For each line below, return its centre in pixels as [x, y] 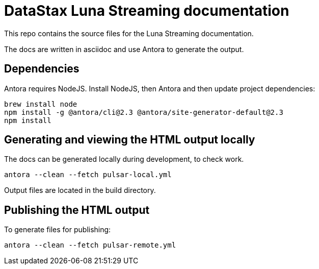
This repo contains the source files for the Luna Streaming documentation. [129, 33]
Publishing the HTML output [77, 210]
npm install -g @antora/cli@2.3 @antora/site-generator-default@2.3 [144, 112]
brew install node [41, 104]
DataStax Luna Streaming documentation [147, 11]
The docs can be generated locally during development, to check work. [124, 159]
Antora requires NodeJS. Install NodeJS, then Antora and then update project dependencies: [160, 88]
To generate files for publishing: [58, 230]
